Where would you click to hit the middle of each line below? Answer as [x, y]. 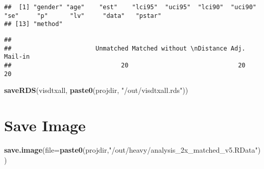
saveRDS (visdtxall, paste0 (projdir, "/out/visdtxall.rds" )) [96, 90]
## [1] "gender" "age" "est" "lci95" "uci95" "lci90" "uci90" [130, 7]
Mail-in [17, 57]
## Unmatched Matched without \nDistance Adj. [125, 48]
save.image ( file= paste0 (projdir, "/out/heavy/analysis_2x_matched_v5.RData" [131, 149]
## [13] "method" [33, 24]
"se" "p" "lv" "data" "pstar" [83, 16]
